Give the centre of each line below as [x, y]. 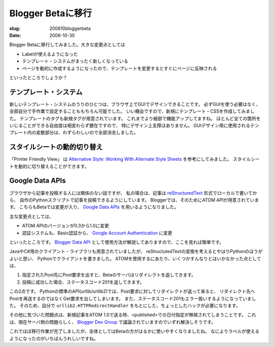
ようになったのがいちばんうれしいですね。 [54, 338]
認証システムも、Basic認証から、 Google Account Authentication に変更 [97, 233]
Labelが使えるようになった [50, 54]
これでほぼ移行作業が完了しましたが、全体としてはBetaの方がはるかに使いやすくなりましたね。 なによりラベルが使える [134, 331]
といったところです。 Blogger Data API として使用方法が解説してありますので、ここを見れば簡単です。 [117, 242]
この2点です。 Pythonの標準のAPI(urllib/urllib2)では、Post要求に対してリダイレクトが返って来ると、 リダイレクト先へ [132, 291]
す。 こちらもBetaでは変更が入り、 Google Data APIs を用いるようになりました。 [94, 207]
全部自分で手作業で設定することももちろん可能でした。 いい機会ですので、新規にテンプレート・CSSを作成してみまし [132, 111]
